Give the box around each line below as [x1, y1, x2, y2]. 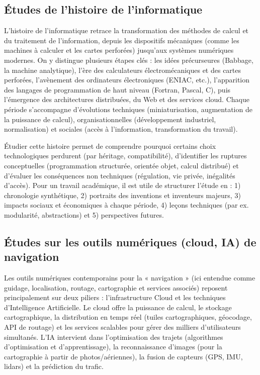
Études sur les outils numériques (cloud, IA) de [4, 234, 256, 249]
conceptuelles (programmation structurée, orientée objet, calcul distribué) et [4, 160, 239, 170]
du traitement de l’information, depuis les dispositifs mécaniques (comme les [4, 35, 239, 45]
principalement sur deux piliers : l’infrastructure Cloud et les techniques [4, 292, 226, 303]
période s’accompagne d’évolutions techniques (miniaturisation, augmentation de [4, 104, 252, 114]
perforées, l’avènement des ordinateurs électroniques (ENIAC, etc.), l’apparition [4, 74, 250, 85]
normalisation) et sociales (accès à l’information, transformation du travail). [4, 124, 238, 134]
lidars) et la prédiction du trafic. [4, 361, 104, 371]
